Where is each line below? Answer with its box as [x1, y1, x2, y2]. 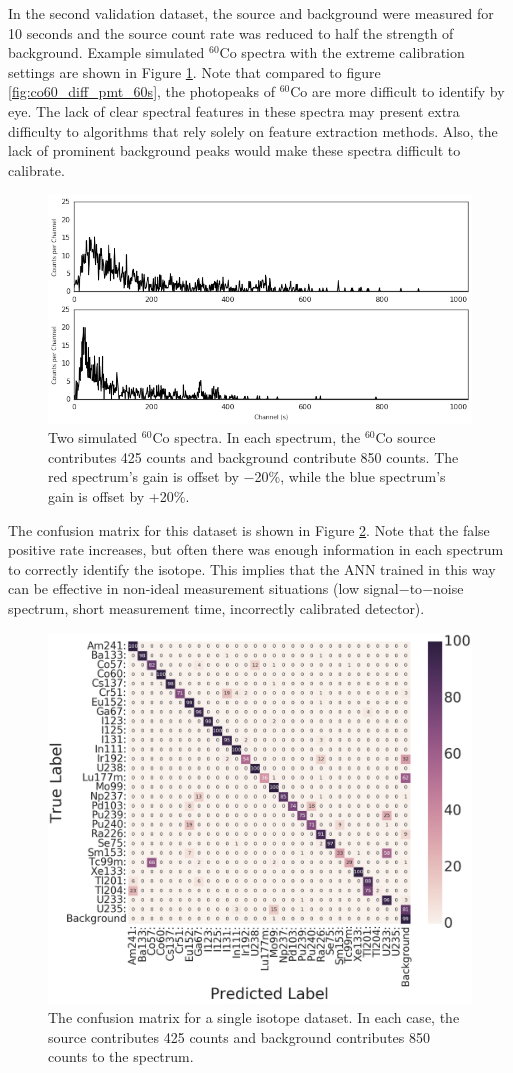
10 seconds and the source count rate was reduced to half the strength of [8, 22, 454, 43]
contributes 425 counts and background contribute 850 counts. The [48, 446, 459, 467]
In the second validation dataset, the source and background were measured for [8, 3, 494, 23]
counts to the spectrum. [48, 1046, 194, 1067]
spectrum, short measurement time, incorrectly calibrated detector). [8, 598, 425, 619]
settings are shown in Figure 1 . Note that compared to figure [8, 61, 381, 82]
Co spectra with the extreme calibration [219, 42, 465, 63]
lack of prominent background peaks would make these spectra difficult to [8, 140, 461, 161]
